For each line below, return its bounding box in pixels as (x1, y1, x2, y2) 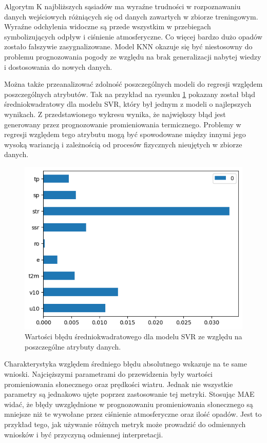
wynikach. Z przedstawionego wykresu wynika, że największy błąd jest (4, 108, 226, 119)
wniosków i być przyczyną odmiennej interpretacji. (4, 429, 163, 439)
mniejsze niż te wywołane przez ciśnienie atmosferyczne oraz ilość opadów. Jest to (4, 409, 262, 419)
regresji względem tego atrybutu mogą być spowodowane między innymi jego (4, 129, 246, 140)
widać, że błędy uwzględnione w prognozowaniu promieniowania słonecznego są (4, 398, 253, 409)
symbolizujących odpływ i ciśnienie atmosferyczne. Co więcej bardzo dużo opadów (4, 31, 262, 42)
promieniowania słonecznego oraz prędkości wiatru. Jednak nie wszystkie (4, 378, 233, 389)
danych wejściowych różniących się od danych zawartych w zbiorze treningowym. (4, 11, 258, 22)
